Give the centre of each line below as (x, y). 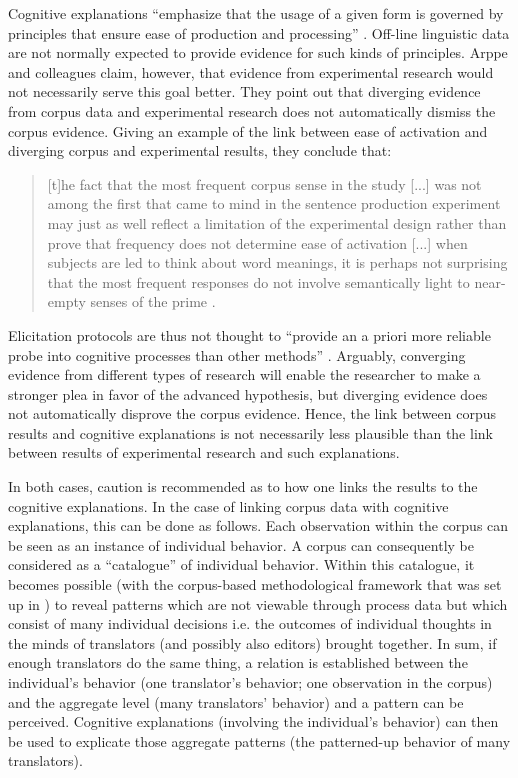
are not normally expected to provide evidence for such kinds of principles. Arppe (258, 52)
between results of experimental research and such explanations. (204, 452)
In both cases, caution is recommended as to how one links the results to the (243, 486)
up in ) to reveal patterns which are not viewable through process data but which (258, 603)
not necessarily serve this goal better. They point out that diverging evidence (244, 91)
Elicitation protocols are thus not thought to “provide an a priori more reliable (249, 334)
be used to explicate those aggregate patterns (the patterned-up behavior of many (259, 740)
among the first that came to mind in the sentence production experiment (274, 203)
